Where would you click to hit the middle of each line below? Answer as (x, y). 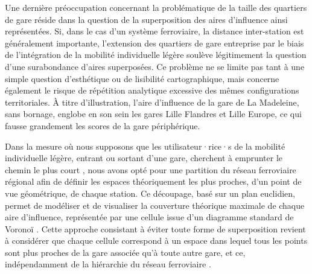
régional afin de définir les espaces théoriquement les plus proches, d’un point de (153, 181)
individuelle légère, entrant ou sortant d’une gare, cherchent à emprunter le (144, 158)
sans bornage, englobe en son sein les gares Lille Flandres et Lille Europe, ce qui (153, 114)
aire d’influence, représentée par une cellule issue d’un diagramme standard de (149, 217)
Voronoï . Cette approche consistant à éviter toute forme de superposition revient (155, 228)
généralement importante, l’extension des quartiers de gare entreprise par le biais (154, 43)
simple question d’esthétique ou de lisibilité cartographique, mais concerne (142, 78)
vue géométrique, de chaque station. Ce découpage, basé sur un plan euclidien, (150, 193)
